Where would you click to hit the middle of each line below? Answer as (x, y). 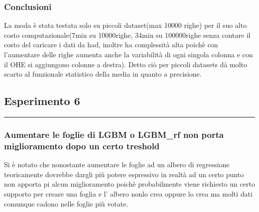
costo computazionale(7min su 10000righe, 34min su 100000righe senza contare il (127, 35)
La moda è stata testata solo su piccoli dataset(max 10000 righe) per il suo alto (126, 25)
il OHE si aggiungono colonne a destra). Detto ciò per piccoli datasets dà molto (126, 64)
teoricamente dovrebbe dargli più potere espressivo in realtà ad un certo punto (124, 174)
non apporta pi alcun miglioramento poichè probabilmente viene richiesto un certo (129, 184)
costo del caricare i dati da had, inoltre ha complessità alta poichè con (111, 45)
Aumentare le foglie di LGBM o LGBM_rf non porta (114, 134)
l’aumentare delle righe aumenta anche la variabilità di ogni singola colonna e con (129, 54)
